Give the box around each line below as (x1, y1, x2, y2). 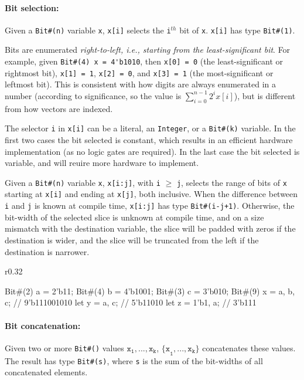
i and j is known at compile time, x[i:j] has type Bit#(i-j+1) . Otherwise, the (5, 199, 295, 212)
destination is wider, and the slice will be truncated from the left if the (5, 233, 259, 246)
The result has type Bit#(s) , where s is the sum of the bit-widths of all (5, 354, 263, 367)
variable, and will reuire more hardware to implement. (5, 157, 199, 169)
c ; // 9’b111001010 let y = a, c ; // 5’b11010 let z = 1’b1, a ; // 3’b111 (5, 296, 257, 308)
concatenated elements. (5, 366, 88, 378)
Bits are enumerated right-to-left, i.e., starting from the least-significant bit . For (5, 43, 291, 56)
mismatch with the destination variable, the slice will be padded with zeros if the (5, 222, 296, 235)
